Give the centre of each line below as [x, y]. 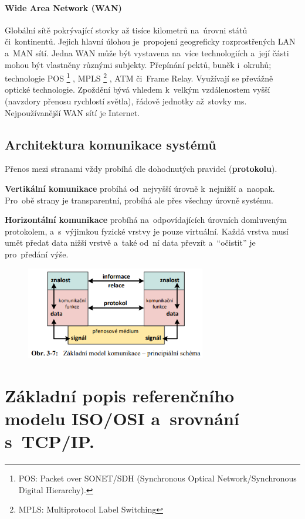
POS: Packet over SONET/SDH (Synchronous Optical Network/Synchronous [157, 478]
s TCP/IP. [50, 441]
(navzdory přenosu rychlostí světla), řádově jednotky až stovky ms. [126, 101]
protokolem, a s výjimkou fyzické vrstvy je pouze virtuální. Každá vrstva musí [147, 231]
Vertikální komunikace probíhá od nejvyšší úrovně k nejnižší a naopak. [140, 188]
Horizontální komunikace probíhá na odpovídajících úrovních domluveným [146, 220]
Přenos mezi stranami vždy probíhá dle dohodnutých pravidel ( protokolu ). [141, 169]
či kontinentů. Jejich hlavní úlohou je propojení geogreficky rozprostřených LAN [150, 41]
